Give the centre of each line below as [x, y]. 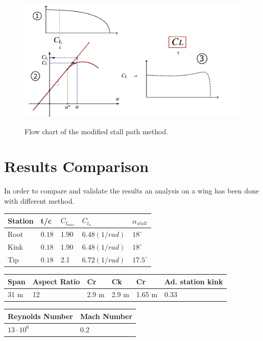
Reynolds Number [41, 316]
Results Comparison [77, 166]
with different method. [39, 201]
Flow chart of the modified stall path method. [97, 131]
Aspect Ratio [56, 281]
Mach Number [106, 316]
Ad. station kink [194, 281]
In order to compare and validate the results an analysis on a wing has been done [132, 191]
